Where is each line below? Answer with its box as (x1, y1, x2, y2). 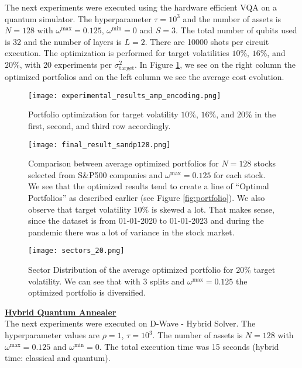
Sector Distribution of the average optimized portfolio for (28, 263, 234, 276)
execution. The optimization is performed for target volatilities (5, 47, 229, 59)
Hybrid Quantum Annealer (5, 305, 116, 318)
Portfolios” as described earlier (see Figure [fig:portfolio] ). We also (28, 192, 265, 203)
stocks (254, 157, 276, 169)
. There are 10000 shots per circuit (145, 35, 269, 47)
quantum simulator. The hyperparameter (5, 12, 152, 25)
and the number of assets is (183, 12, 282, 25)
